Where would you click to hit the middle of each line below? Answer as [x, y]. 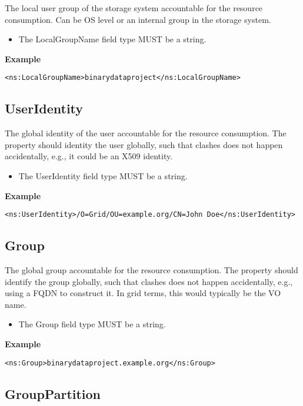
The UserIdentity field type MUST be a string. [103, 176]
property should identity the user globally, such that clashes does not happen [144, 144]
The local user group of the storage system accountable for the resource [134, 8]
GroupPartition [53, 393]
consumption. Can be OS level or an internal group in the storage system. [138, 19]
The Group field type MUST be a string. [92, 324]
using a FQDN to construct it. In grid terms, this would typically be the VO [143, 293]
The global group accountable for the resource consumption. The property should [151, 270]
